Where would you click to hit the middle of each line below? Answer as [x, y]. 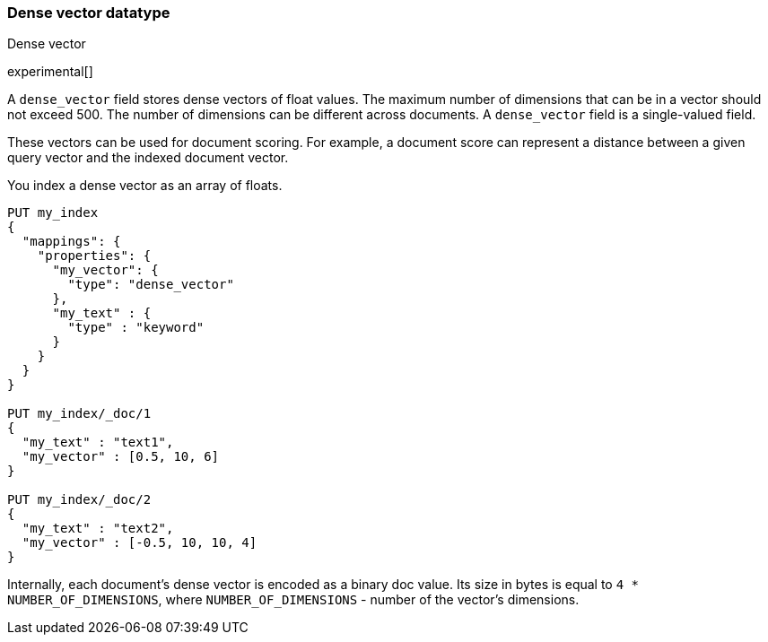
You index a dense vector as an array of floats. [145, 186]
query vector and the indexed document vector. [148, 158]
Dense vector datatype [89, 13]
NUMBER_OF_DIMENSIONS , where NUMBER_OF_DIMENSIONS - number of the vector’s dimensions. [293, 600]
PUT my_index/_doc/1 [79, 414]
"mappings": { [71, 242]
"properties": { [94, 256]
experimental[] [50, 72]
